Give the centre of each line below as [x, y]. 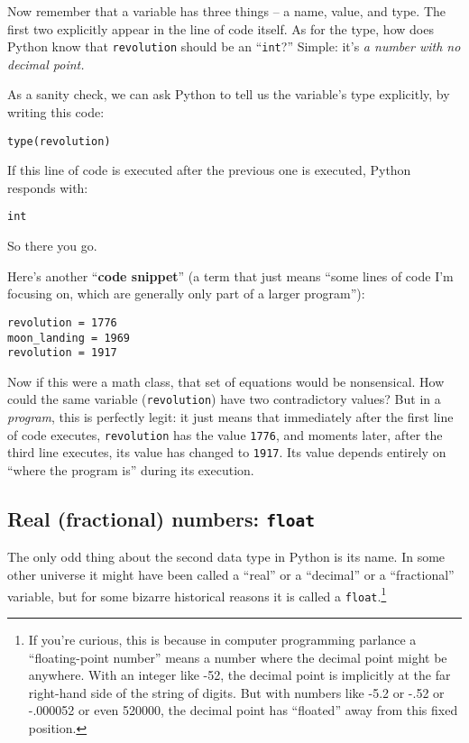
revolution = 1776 [62, 322]
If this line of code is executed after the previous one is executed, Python [209, 170]
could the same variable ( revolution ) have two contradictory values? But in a [224, 399]
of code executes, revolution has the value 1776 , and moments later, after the [225, 434]
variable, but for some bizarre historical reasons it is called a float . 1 [197, 594]
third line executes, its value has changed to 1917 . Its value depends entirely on [227, 452]
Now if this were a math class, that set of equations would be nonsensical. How [226, 381]
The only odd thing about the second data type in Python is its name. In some [226, 557]
